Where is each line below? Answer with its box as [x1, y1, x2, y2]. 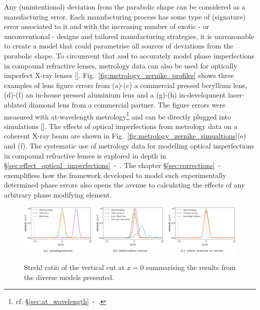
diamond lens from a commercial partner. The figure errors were [28, 99, 226, 109]
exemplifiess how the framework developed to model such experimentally [4, 169, 226, 180]
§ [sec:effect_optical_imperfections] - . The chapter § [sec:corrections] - [4, 160, 221, 170]
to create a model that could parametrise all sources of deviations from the [4, 40, 233, 51]
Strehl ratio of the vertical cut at [24, 261, 125, 272]
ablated [4, 99, 27, 109]
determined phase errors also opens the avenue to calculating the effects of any [4, 179, 245, 190]
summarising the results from [146, 261, 236, 272]
